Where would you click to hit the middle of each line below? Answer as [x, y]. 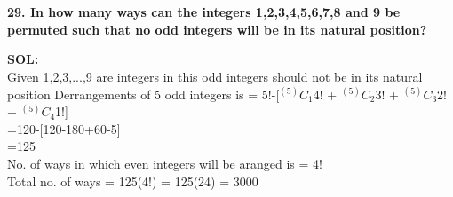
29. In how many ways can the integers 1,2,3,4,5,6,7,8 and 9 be [204, 12]
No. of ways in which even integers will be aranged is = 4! [165, 163]
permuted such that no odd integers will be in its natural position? [217, 29]
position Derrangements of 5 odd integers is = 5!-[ [143, 94]
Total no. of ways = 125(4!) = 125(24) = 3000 [133, 181]
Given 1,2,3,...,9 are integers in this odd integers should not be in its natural [215, 76]
